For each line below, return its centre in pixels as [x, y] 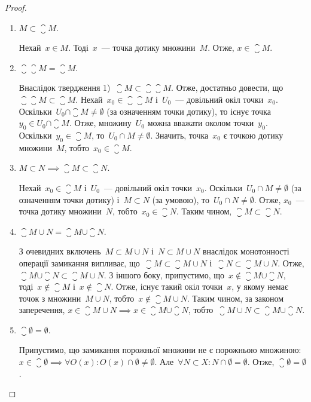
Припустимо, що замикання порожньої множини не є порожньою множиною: [160, 350]
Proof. [16, 7]
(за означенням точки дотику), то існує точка [189, 111]
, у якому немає [260, 286]
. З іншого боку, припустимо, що [164, 274]
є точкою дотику [253, 135]
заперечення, [42, 310]
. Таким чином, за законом [235, 298]
